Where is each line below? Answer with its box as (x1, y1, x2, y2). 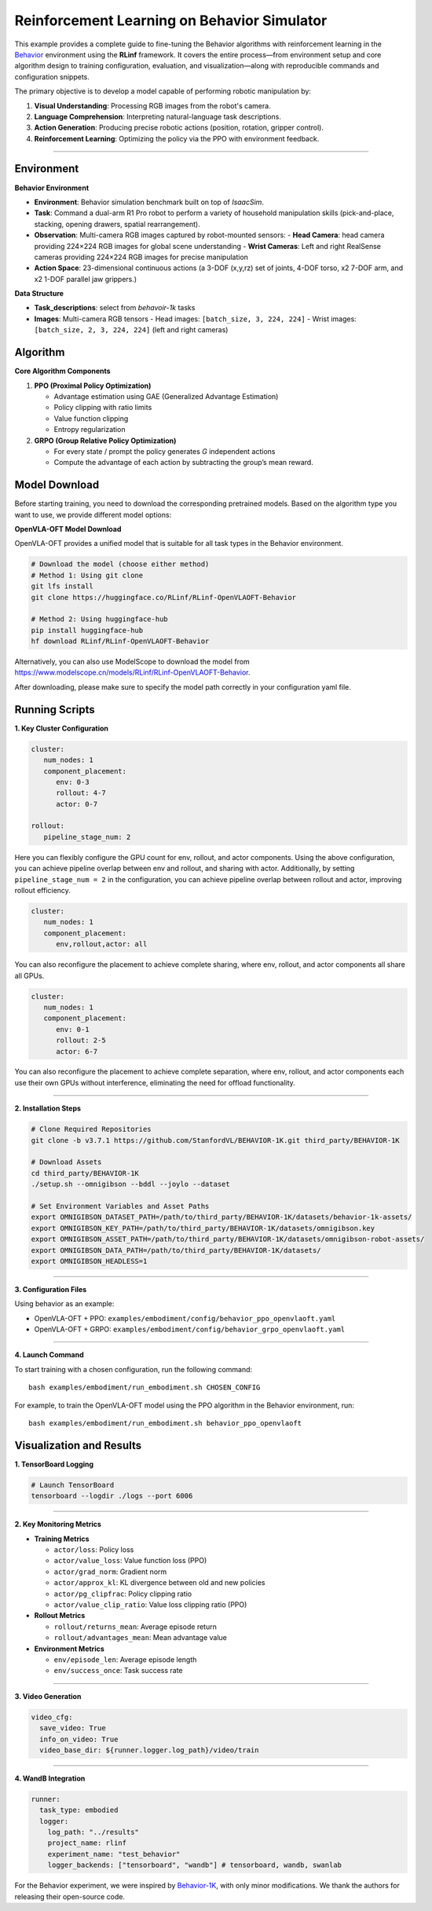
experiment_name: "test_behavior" (47, 1850, 181, 1858)
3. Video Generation (14, 1691, 82, 1700)
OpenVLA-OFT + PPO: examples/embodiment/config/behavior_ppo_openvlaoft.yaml (34, 1313, 336, 1323)
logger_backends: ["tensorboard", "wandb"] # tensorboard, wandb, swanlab (47, 1861, 342, 1869)
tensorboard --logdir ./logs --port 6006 (31, 1492, 193, 1500)
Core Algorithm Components (14, 366, 111, 376)
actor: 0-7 (56, 800, 98, 808)
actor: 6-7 (56, 1047, 98, 1056)
